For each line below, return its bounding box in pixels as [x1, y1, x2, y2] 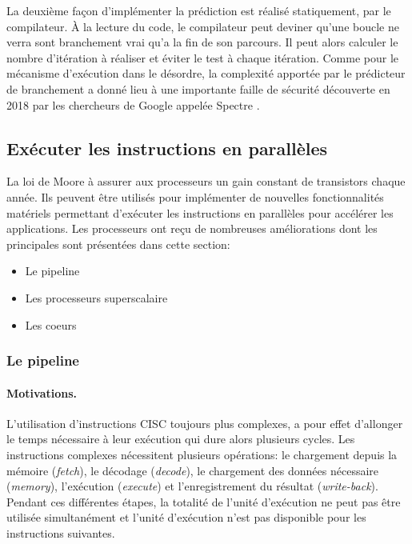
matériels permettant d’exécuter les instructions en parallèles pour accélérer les [6, 204, 394, 221]
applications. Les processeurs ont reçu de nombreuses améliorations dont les [6, 220, 378, 237]
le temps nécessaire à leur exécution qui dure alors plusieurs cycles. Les [6, 430, 355, 447]
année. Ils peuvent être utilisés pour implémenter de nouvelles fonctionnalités [6, 188, 384, 205]
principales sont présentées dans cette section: [6, 235, 230, 252]
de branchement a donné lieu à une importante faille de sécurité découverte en [6, 80, 390, 97]
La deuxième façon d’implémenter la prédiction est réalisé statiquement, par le [6, 2, 391, 18]
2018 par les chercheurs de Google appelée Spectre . [6, 96, 260, 113]
